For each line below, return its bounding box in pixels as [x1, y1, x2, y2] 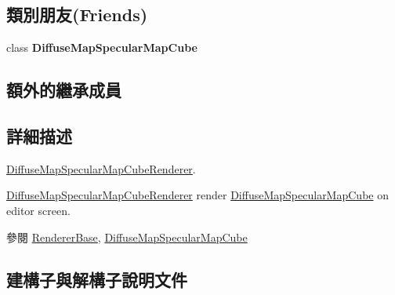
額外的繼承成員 [6, 78, 121, 102]
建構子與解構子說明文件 [6, 267, 187, 291]
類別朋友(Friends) [6, 2, 148, 27]
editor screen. [6, 202, 71, 218]
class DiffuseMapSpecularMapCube [6, 39, 197, 56]
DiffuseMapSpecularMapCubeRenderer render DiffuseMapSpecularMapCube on [6, 187, 389, 203]
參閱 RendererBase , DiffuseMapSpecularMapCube [6, 228, 248, 245]
